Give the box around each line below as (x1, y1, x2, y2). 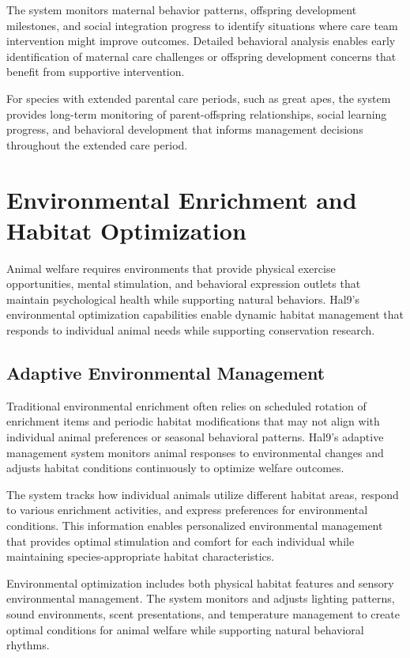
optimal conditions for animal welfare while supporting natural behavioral (6, 621, 364, 637)
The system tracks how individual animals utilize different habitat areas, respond (6, 486, 399, 502)
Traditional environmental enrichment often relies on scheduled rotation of (6, 397, 367, 414)
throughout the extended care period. (6, 136, 188, 153)
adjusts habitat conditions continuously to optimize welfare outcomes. (6, 459, 344, 476)
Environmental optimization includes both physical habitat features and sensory (6, 574, 394, 591)
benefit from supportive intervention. (6, 63, 185, 80)
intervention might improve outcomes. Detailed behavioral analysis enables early (6, 32, 396, 49)
